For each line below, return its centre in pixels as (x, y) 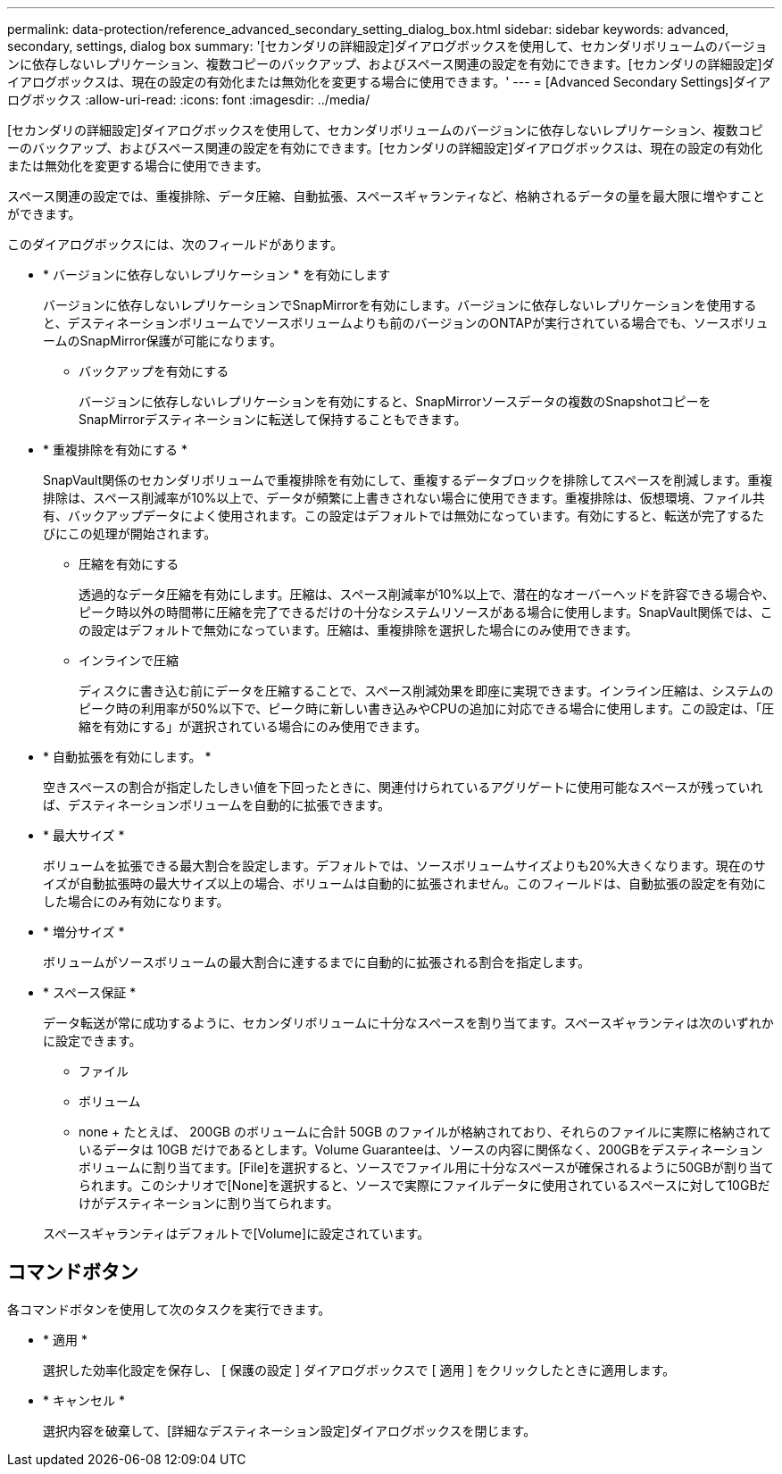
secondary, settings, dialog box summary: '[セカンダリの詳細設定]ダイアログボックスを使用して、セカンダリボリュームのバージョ (387, 46)
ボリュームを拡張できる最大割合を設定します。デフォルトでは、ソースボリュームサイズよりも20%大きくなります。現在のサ (404, 866)
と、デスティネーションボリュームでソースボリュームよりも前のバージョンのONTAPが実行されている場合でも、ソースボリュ (406, 323)
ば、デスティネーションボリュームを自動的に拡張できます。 (217, 805)
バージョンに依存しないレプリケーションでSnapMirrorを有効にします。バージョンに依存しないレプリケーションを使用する (400, 305)
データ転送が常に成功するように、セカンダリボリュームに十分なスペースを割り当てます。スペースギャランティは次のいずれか (408, 1023)
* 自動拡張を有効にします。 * (127, 757)
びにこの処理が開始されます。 (130, 533)
